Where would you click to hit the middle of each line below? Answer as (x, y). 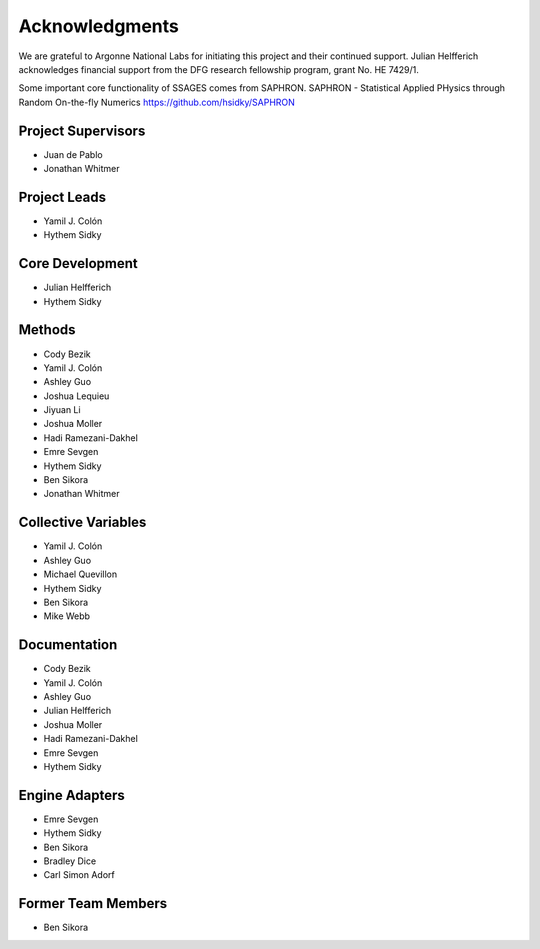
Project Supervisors (82, 130)
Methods (47, 330)
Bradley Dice (70, 861)
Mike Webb (66, 616)
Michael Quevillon (80, 574)
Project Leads (62, 196)
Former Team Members (93, 903)
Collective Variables (82, 522)
